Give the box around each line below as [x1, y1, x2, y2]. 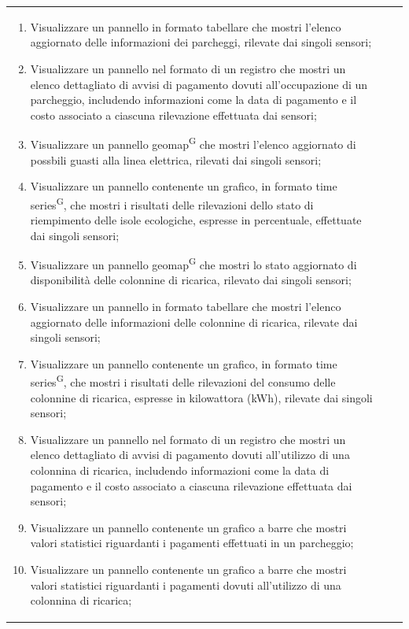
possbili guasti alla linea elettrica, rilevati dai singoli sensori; [30, 151, 322, 168]
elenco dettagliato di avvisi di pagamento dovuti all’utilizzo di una [30, 446, 350, 463]
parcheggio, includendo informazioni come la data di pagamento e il [30, 91, 357, 108]
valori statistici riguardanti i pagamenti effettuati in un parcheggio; [30, 535, 354, 551]
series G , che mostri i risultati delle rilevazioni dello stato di [30, 194, 314, 213]
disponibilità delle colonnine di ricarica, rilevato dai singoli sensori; [30, 272, 352, 288]
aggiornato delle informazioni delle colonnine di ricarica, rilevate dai [30, 313, 358, 330]
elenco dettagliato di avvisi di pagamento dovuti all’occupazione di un [30, 76, 368, 92]
